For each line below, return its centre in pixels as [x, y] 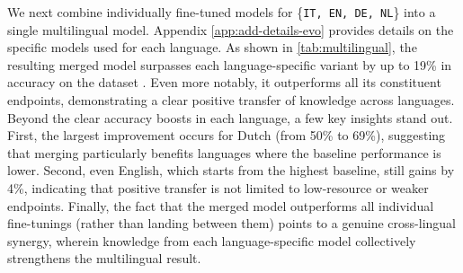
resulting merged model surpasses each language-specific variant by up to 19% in [230, 64]
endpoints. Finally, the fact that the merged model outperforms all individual [221, 205]
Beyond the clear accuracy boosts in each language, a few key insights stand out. [230, 117]
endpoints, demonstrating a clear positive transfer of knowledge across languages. [231, 100]
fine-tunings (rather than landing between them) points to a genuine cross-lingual [232, 223]
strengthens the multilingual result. [104, 258]
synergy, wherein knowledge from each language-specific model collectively [212, 240]
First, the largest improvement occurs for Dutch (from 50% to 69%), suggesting [227, 135]
